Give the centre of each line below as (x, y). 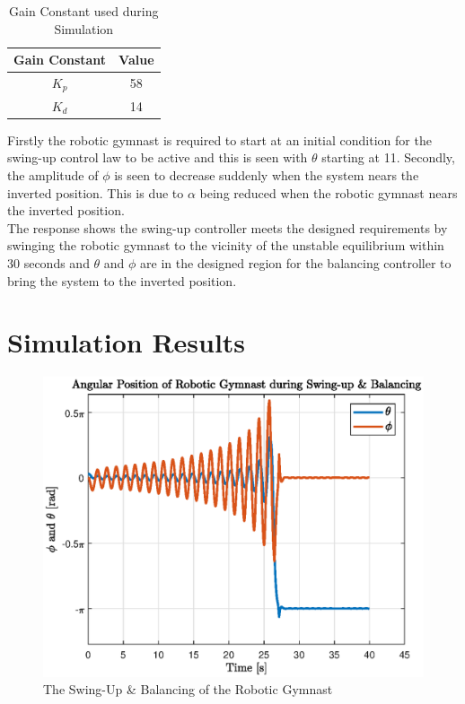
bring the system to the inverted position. (122, 280)
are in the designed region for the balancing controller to (296, 262)
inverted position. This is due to (96, 192)
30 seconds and (48, 262)
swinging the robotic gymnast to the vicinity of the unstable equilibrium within (226, 245)
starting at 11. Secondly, (388, 157)
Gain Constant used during (84, 11)
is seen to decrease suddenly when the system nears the (267, 175)
